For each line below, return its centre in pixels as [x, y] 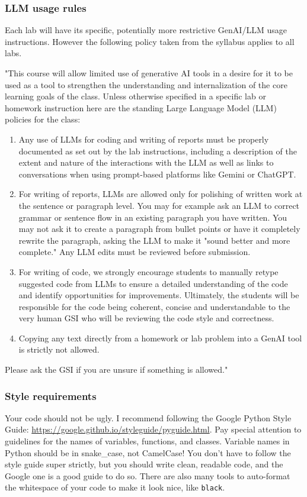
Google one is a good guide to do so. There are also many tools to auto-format [148, 475]
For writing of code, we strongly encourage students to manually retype [148, 271]
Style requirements [51, 396]
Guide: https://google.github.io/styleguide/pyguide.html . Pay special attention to [153, 429]
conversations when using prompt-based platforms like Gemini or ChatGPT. [157, 174]
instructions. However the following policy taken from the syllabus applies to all [150, 41]
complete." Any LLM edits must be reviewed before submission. [135, 252]
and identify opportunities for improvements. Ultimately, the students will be [159, 295]
